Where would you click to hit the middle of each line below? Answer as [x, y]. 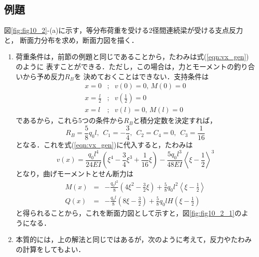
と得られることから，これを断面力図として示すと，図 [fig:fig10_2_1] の [129, 213]
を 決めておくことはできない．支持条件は [141, 76]
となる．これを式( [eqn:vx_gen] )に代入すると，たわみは [104, 144]
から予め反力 [44, 76]
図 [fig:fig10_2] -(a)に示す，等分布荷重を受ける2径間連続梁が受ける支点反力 [124, 30]
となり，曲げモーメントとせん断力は [74, 174]
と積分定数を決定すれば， [175, 120]
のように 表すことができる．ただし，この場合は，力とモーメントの [125, 66]
